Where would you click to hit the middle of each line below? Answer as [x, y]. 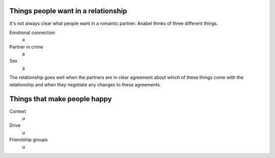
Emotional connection [32, 33]
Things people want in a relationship [68, 11]
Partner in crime [26, 47]
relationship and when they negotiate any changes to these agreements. [85, 84]
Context [18, 111]
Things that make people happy [61, 99]
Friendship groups [29, 140]
